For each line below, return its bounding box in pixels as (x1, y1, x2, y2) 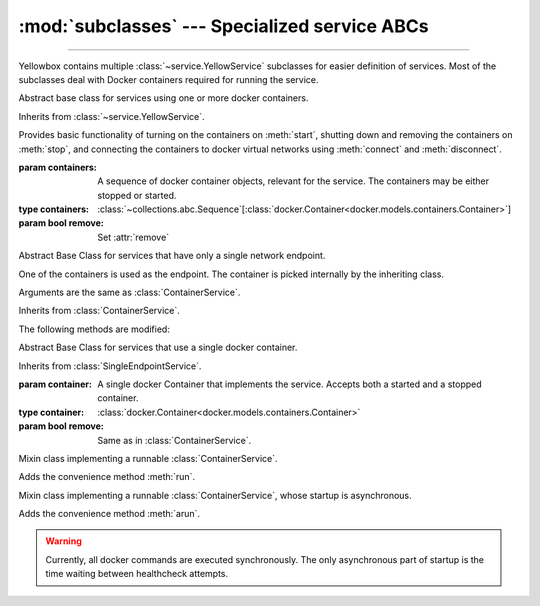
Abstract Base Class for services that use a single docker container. (18, 341, 298, 354)
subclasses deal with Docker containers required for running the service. (18, 73, 319, 85)
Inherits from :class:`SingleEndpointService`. (18, 360, 202, 372)
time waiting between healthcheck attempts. (45, 568, 229, 580)
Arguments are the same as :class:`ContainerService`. (18, 286, 241, 299)
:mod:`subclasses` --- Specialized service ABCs (18, 15, 429, 37)
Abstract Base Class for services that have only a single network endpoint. (18, 250, 326, 262)
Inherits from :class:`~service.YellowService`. (18, 110, 205, 122)
